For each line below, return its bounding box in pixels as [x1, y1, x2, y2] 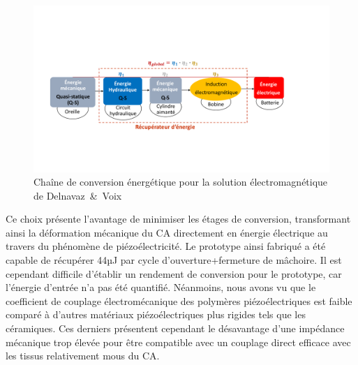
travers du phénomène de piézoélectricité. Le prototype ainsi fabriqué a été [6, 239, 326, 253]
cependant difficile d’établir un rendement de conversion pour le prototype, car [6, 266, 342, 281]
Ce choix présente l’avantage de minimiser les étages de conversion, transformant [6, 211, 351, 226]
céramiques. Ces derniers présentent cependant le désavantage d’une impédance [6, 321, 345, 336]
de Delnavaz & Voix [33, 188, 122, 202]
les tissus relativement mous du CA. [6, 348, 160, 363]
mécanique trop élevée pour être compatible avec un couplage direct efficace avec [6, 334, 351, 349]
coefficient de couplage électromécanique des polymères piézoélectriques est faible [6, 293, 352, 308]
